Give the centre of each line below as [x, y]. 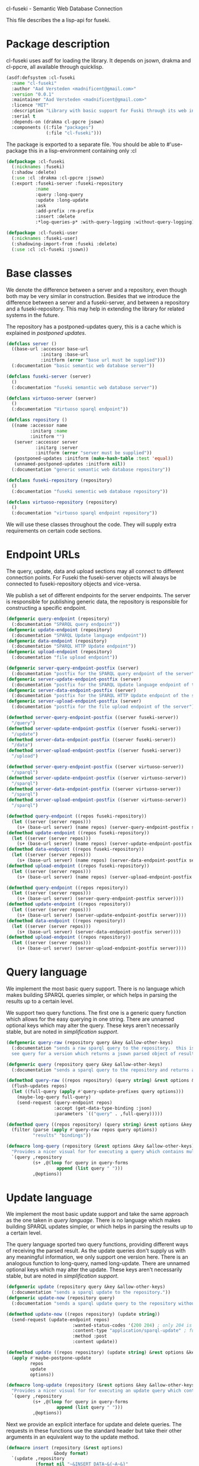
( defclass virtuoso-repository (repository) [62, 502]
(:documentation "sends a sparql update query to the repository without [104, 1303]
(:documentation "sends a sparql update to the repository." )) [91, 1293]
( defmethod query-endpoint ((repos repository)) [67, 888]
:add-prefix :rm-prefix [65, 211]
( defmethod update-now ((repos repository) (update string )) [83, 1314]
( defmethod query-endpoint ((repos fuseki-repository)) [76, 816]
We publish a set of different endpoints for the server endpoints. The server [98, 596]
